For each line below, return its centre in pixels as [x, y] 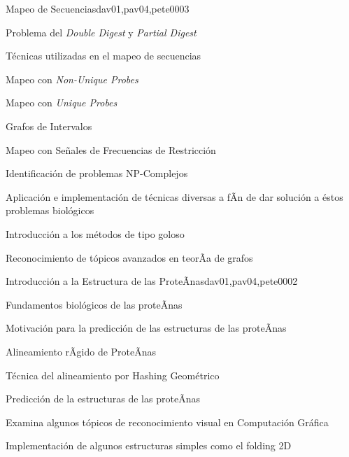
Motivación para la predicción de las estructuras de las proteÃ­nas [146, 328]
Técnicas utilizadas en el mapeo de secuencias [104, 56]
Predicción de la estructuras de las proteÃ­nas [103, 399]
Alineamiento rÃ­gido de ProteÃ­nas [81, 351]
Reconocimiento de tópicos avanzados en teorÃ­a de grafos [129, 257]
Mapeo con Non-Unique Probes [72, 79]
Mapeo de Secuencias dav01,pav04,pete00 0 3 [98, 8]
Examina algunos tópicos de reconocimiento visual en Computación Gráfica [167, 422]
